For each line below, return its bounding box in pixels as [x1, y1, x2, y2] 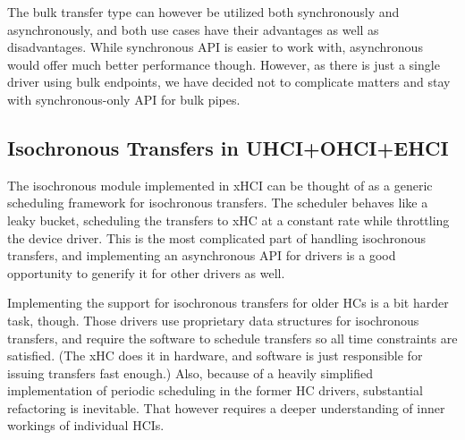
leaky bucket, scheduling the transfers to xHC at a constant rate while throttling [7, 210, 450, 229]
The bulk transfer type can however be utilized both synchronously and [7, 3, 400, 21]
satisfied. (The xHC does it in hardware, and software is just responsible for [7, 346, 423, 365]
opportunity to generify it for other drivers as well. [7, 263, 285, 282]
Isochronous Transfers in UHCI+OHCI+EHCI [7, 133, 449, 161]
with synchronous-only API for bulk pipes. [7, 89, 241, 108]
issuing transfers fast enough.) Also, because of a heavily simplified [7, 363, 374, 382]
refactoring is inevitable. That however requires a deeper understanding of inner [7, 398, 445, 417]
